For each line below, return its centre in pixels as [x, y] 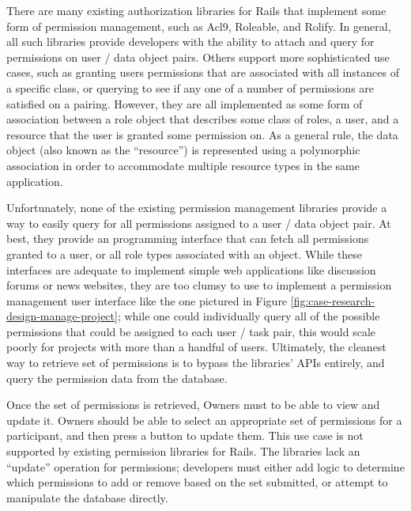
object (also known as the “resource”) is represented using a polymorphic [183, 150]
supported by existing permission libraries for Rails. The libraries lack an [183, 451]
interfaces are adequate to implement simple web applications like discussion [191, 269]
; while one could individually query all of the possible [249, 316]
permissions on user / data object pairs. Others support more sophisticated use [198, 57]
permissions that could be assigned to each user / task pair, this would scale [191, 331]
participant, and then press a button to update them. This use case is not [185, 435]
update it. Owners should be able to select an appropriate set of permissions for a [204, 420]
